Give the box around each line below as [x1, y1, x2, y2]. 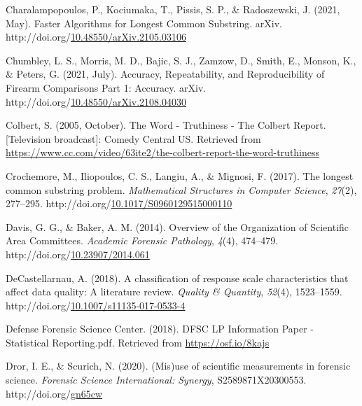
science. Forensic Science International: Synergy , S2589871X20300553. [6, 372, 307, 387]
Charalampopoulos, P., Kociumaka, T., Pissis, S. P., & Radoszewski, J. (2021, [6, 2, 340, 16]
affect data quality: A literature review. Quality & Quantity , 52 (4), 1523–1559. [6, 284, 342, 299]
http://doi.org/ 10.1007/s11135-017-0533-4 [6, 297, 186, 312]
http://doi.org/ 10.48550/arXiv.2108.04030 [6, 94, 186, 108]
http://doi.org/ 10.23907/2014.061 [6, 246, 150, 261]
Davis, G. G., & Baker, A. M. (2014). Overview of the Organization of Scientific [6, 219, 349, 234]
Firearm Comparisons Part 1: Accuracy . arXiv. [6, 80, 207, 94]
